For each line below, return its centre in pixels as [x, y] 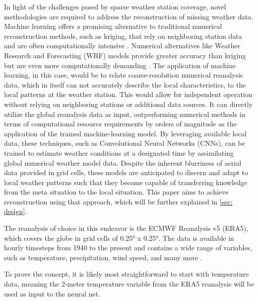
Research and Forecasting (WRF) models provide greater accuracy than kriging [125, 55]
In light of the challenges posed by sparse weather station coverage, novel [115, 6]
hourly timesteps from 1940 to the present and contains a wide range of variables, [128, 248]
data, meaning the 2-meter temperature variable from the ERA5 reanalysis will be [129, 284]
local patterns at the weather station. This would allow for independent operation [128, 94]
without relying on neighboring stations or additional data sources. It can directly [129, 104]
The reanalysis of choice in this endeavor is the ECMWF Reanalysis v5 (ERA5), [126, 228]
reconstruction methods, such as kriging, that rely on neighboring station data [123, 36]
